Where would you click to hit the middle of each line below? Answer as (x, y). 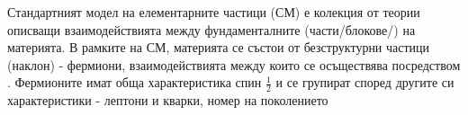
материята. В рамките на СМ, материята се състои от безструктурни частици (219, 47)
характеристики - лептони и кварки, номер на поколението (168, 100)
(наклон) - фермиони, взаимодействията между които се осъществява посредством (234, 64)
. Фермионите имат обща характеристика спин (135, 82)
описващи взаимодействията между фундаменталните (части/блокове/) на (211, 29)
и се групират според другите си (365, 82)
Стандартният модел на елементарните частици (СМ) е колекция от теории (214, 12)
